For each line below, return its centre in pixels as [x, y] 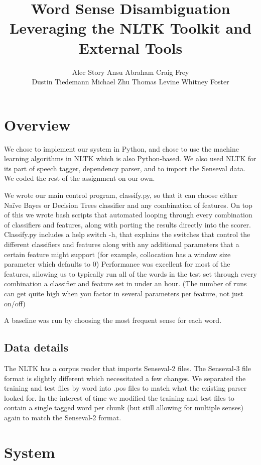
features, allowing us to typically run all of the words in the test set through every [130, 273]
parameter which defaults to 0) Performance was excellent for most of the [117, 264]
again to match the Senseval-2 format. [63, 417]
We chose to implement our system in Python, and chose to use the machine [122, 148]
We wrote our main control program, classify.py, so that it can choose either [121, 195]
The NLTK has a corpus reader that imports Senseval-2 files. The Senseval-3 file [127, 368]
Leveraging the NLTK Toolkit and [130, 28]
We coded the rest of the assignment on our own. [80, 178]
